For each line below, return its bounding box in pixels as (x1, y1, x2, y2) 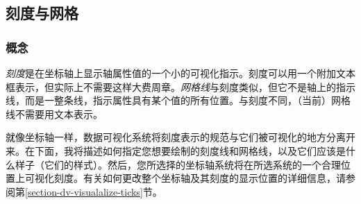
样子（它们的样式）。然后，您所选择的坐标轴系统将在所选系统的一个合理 (15, 157, 341, 171)
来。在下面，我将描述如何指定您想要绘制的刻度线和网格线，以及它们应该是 (6, 143, 346, 158)
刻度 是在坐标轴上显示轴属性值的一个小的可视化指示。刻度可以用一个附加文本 (6, 66, 355, 80)
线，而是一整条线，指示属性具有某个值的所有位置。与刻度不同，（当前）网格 (6, 93, 351, 108)
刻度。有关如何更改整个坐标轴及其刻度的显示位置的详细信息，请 (53, 171, 346, 185)
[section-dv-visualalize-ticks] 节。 (25, 184, 162, 198)
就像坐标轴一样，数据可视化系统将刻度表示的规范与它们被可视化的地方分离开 (6, 130, 355, 144)
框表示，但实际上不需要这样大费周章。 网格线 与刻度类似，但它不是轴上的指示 (6, 79, 355, 94)
